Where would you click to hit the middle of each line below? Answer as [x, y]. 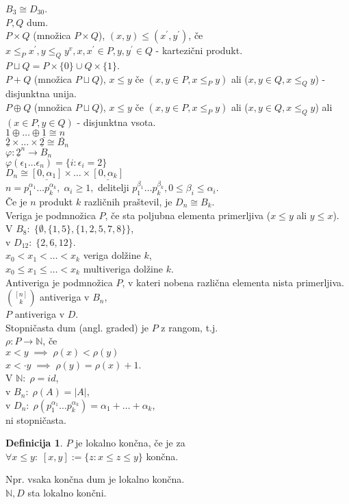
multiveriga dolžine [123, 268]
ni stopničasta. [36, 419]
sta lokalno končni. [67, 493]
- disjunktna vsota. [116, 122]
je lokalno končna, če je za [130, 443]
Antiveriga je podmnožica [59, 282]
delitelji [114, 187]
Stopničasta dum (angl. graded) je [77, 327]
